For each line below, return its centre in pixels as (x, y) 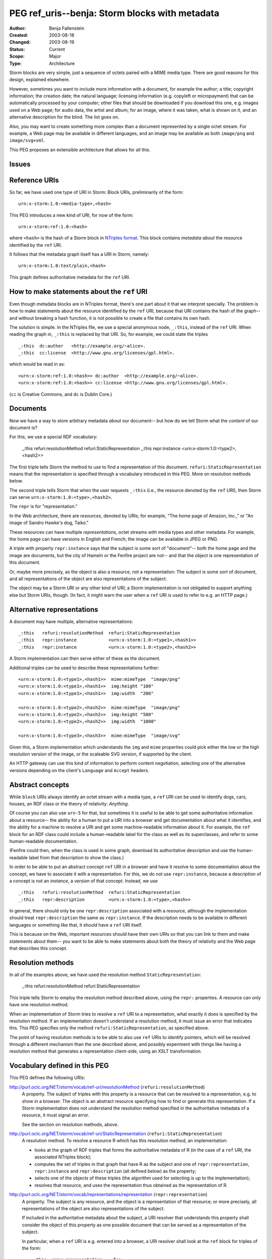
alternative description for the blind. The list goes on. (64, 117)
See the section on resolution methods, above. (70, 1124)
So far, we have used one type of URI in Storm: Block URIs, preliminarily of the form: (96, 192)
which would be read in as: (37, 364)
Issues (20, 164)
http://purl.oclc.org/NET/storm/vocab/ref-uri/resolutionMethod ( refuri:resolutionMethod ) (107, 1087)
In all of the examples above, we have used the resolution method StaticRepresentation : (105, 974)
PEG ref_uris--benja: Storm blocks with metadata (114, 13)
